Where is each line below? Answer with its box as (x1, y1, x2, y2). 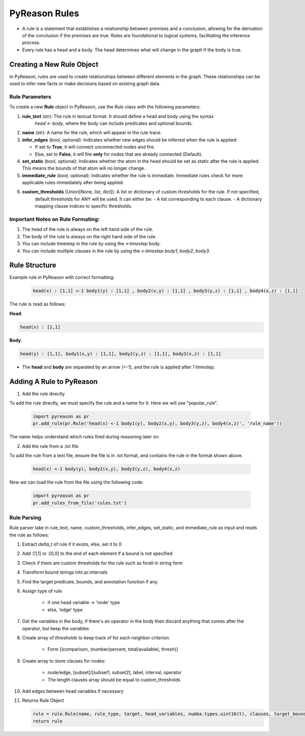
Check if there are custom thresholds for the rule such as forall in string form (22, 560, 183, 566)
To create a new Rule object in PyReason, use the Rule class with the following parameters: (9, 104, 201, 110)
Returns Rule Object (22, 697, 65, 703)
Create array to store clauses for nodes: (22, 658, 106, 664)
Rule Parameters (9, 93, 51, 100)
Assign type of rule (22, 588, 62, 594)
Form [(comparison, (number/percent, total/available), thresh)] (47, 646, 178, 653)
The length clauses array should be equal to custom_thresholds (47, 676, 180, 683)
